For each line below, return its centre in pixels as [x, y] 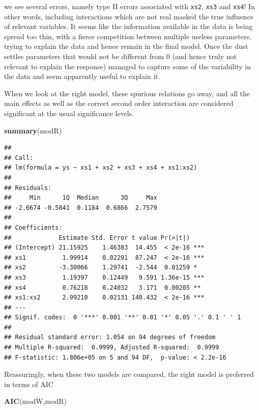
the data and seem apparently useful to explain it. [82, 76]
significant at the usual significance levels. [69, 113]
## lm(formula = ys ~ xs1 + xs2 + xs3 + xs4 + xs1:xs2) [101, 168]
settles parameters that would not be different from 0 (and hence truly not [120, 56]
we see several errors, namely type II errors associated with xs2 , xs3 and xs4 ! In [129, 6]
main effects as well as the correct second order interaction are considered [119, 103]
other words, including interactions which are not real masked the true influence [129, 16]
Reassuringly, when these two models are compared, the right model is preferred [129, 374]
